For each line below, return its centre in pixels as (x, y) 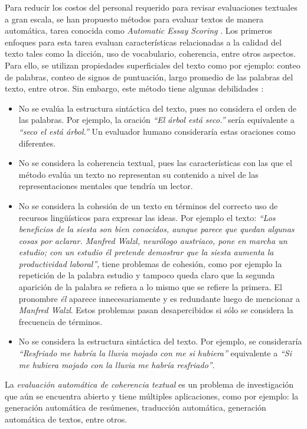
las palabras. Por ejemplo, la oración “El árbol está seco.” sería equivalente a (156, 120)
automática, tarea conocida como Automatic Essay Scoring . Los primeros (138, 30)
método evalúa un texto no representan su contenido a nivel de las (138, 174)
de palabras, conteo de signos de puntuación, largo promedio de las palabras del (149, 77)
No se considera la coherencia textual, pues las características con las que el (155, 163)
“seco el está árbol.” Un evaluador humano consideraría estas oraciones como (157, 131)
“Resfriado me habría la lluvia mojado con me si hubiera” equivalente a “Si (155, 353)
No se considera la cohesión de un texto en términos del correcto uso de (148, 205)
